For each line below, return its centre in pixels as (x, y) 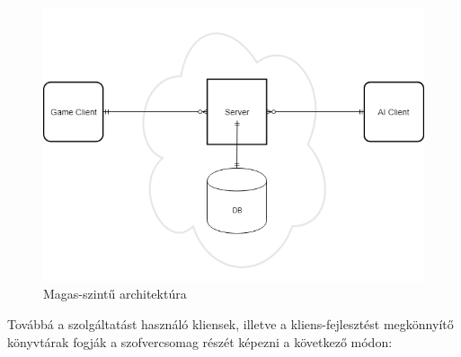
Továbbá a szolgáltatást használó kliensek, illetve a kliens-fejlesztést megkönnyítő (230, 323)
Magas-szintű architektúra (115, 294)
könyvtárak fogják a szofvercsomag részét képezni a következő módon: (200, 341)
